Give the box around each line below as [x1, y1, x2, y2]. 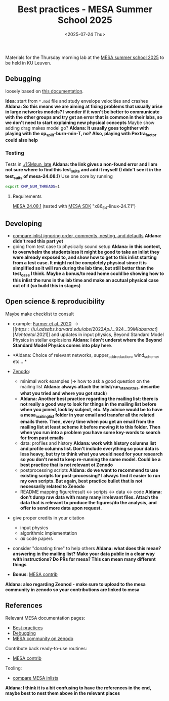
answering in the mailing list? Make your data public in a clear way [12, 551, 155, 557]
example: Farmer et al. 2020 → [12, 320, 79, 326]
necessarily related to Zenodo [20, 483, 85, 489]
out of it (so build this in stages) [12, 282, 81, 288]
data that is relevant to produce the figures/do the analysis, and [20, 499, 157, 505]
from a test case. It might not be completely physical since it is [12, 259, 147, 265]
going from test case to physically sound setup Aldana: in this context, [12, 243, 162, 250]
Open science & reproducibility [5, 297, 105, 306]
